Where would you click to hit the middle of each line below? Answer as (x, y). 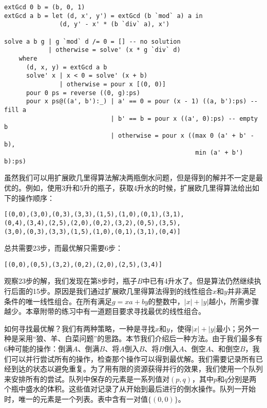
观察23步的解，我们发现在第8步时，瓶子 (71, 281)
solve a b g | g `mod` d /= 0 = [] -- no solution (92, 41)
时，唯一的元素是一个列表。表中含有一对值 (76, 399)
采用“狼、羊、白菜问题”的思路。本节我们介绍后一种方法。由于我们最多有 (140, 338)
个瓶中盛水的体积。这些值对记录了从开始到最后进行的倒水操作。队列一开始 (130, 389)
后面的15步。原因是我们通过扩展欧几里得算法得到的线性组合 (112, 291)
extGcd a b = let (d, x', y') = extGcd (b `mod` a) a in (103, 16)
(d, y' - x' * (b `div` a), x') (115, 24)
